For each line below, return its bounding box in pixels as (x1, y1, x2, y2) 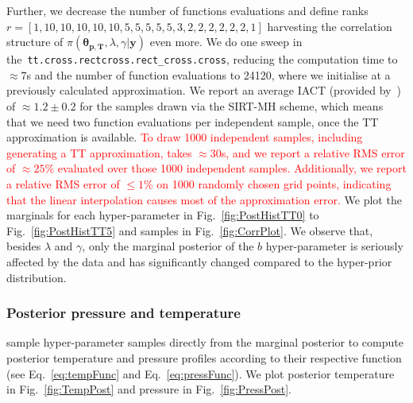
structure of (6, 33, 64, 50)
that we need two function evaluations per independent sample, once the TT (6, 113, 379, 130)
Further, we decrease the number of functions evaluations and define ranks (6, 2, 369, 18)
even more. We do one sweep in (149, 33, 303, 50)
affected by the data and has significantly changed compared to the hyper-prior (6, 253, 392, 269)
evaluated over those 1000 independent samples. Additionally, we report (57, 160, 407, 176)
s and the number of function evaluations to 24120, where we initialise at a (26, 66, 391, 83)
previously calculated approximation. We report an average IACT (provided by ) (6, 82, 401, 99)
